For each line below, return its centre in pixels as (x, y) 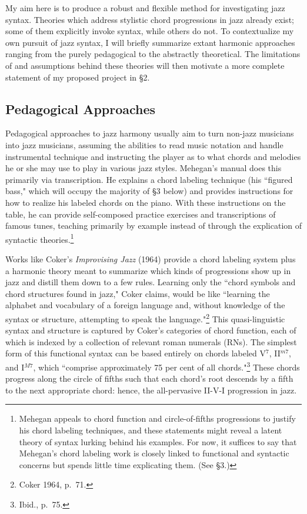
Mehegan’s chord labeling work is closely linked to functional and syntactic (154, 453)
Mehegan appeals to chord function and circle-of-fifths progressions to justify (157, 418)
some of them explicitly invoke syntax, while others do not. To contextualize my (150, 31)
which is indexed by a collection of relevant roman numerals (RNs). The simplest (151, 341)
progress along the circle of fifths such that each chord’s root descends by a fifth (149, 378)
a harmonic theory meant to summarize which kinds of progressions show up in (148, 270)
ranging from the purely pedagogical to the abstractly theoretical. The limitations (153, 54)
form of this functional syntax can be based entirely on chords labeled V (136, 353)
